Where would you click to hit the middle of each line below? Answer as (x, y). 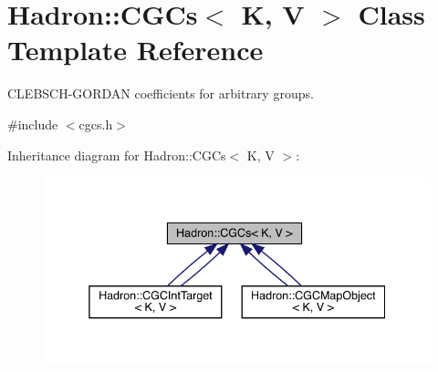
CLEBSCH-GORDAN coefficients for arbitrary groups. (161, 93)
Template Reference (136, 50)
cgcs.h (96, 124)
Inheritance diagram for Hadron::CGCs (117, 155)
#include (33, 124)
